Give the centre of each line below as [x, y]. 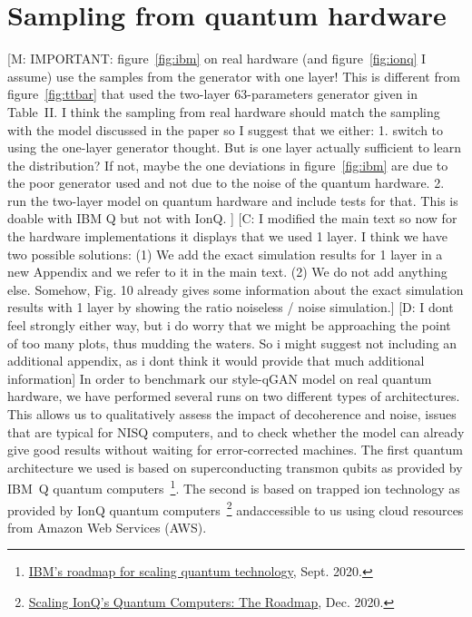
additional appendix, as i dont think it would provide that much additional [216, 361]
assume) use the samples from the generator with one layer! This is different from [234, 76]
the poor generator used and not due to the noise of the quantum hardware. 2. [226, 183]
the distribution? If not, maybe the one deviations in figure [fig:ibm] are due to [228, 165]
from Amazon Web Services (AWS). [107, 527]
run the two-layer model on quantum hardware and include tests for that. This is [233, 200]
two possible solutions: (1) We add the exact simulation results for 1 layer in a [225, 254]
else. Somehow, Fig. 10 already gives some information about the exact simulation [236, 289]
